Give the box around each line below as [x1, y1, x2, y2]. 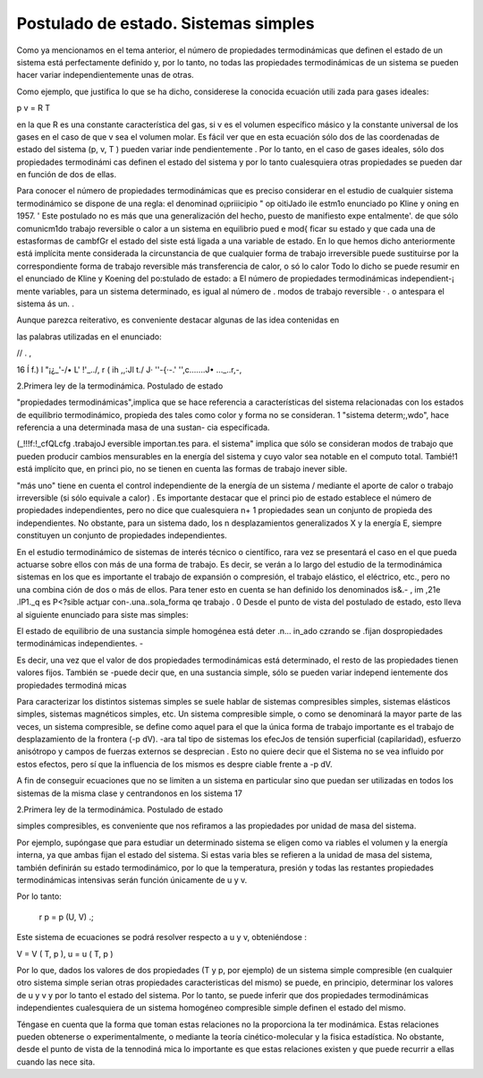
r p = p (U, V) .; [38, 911, 94, 922]
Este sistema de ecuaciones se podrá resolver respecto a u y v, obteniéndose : [16, 932, 308, 943]
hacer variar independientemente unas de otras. [16, 70, 194, 81]
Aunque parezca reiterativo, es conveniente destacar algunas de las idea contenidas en [16, 314, 340, 326]
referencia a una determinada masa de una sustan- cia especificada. [16, 422, 270, 433]
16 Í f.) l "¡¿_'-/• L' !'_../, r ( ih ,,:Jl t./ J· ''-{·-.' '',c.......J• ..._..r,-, [16, 364, 242, 375]
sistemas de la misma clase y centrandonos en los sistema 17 [16, 788, 243, 799]
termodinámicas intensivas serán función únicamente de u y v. [16, 874, 248, 885]
